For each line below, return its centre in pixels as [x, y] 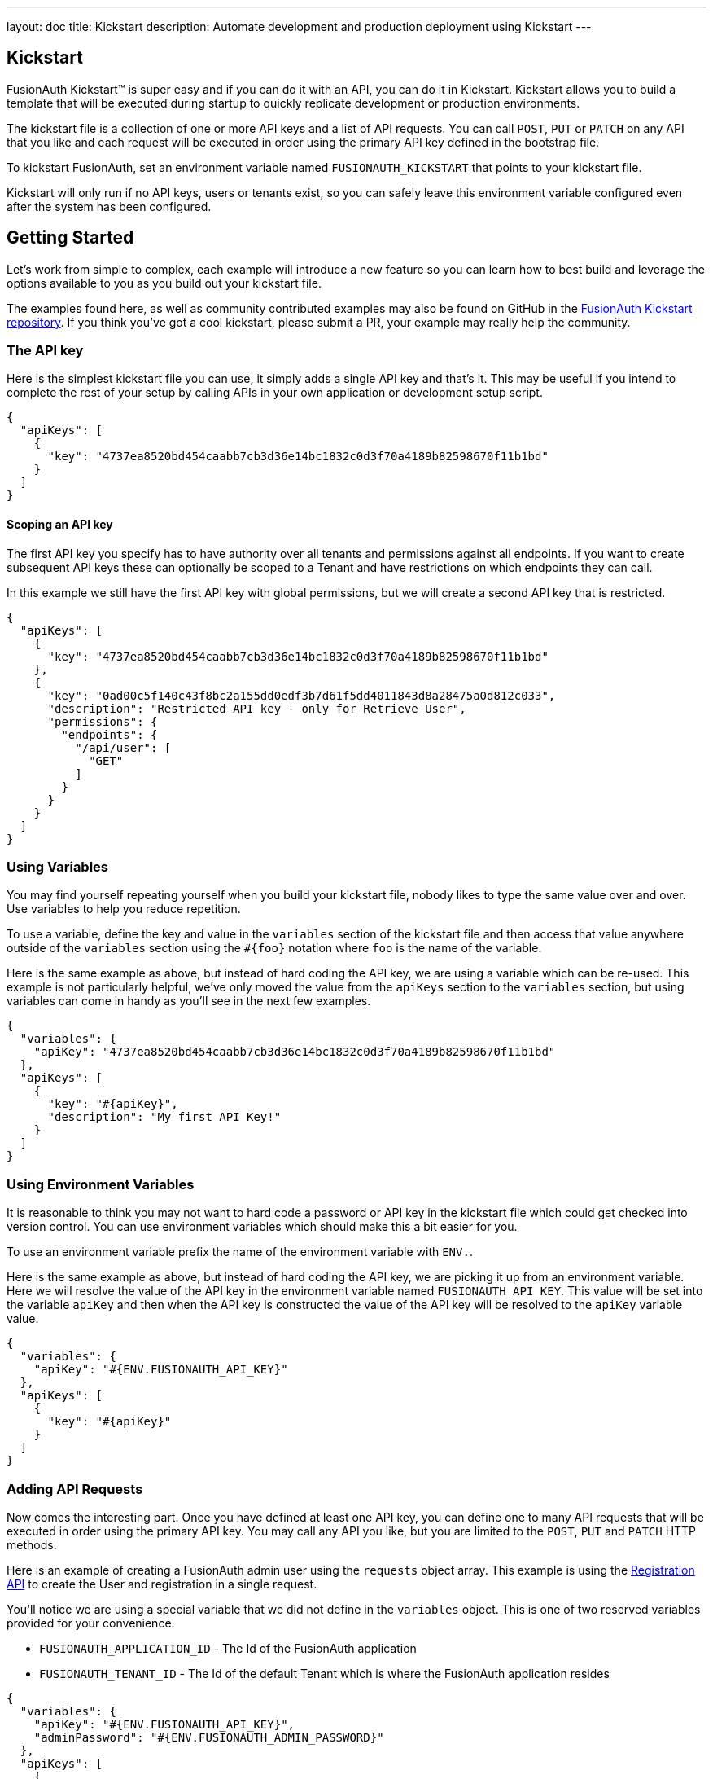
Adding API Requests [75, 1489]
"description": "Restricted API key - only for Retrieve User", [257, 708]
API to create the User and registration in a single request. [162, 1584]
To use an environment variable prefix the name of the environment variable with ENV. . [240, 1252]
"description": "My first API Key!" [164, 1117]
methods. [32, 1544]
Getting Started [70, 238]
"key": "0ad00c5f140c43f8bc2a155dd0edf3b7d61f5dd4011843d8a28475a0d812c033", [302, 695]
